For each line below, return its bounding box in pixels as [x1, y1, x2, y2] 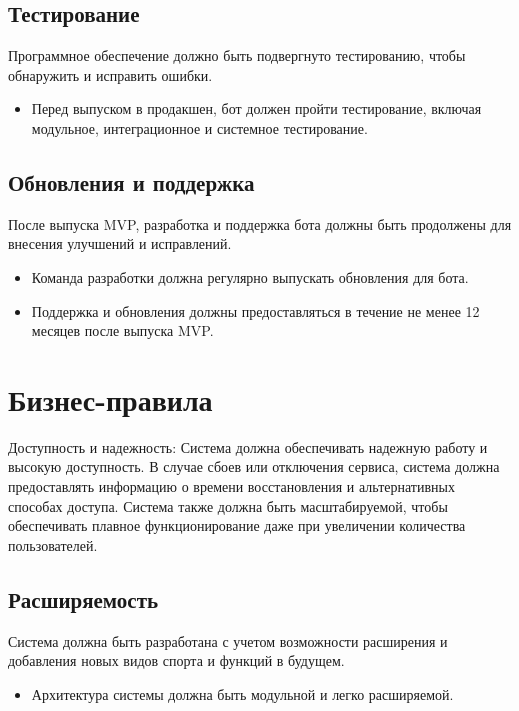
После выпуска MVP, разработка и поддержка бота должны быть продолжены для [8, 213, 512, 234]
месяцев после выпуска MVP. [31, 320, 214, 341]
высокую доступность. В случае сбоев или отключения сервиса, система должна [8, 456, 500, 477]
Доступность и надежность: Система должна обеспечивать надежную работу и [8, 436, 488, 457]
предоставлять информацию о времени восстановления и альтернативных [8, 476, 455, 497]
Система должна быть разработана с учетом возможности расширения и [8, 630, 448, 651]
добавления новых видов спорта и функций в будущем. [8, 650, 345, 671]
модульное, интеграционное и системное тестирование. [31, 117, 368, 138]
